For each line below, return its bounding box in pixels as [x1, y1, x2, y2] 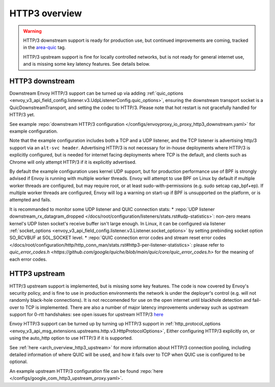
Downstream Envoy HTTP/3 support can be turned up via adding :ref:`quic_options [9, 90, 183, 96]
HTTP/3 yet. [9, 112, 35, 118]
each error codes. [9, 256, 47, 262]
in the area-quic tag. [23, 44, 66, 50]
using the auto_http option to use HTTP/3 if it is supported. [9, 335, 133, 341]
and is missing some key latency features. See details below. [23, 61, 150, 67]
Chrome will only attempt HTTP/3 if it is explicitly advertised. [9, 159, 137, 165]
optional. [9, 358, 28, 365]
